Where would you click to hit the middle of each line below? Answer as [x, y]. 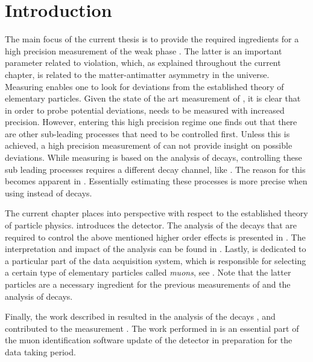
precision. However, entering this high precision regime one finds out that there [151, 122]
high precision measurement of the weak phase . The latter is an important [144, 50]
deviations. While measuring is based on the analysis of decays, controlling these [153, 157]
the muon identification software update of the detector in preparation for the [149, 340]
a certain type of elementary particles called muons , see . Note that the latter [148, 272]
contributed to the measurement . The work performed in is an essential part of [152, 328]
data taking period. [40, 351]
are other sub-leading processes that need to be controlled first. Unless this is [147, 133]
